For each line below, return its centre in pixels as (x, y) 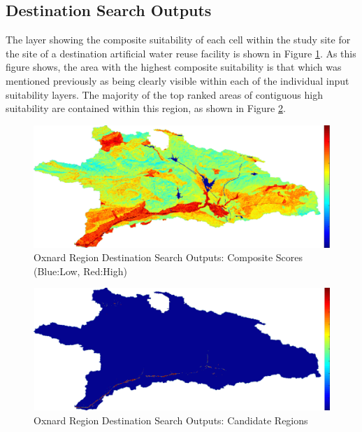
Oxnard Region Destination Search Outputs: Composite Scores (168, 257)
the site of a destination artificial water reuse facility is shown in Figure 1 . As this (181, 53)
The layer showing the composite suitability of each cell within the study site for (178, 40)
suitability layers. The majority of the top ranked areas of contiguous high (164, 94)
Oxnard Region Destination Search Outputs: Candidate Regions (171, 420)
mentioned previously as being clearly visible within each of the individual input (178, 80)
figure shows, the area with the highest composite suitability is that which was (174, 67)
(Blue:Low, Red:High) (80, 271)
